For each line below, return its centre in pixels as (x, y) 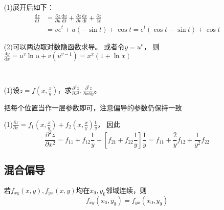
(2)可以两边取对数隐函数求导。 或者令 (64, 46)
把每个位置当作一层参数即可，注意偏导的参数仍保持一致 (93, 108)
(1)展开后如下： (29, 7)
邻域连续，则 (126, 190)
